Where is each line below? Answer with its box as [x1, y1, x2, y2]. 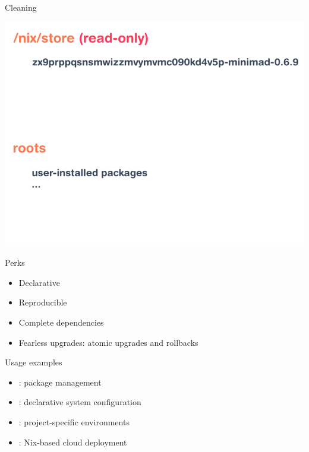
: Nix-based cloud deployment [18, 435, 127, 448]
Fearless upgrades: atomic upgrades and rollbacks [18, 336, 198, 348]
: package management [18, 375, 102, 388]
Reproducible [18, 296, 67, 308]
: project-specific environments [18, 415, 130, 428]
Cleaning [5, 1, 37, 13]
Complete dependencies [18, 316, 104, 328]
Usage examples [5, 356, 62, 368]
